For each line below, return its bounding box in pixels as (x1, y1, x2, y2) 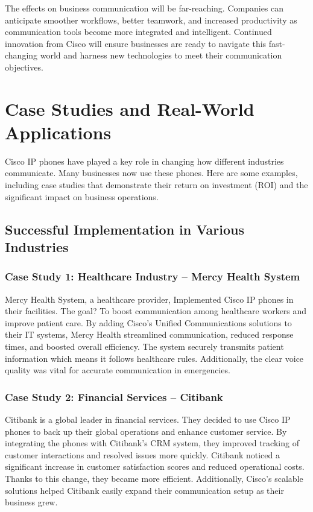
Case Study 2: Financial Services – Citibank (5, 389, 223, 404)
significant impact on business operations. (5, 190, 159, 203)
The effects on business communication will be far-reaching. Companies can (5, 2, 284, 14)
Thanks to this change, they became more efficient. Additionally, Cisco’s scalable (5, 472, 303, 484)
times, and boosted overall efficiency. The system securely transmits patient (5, 340, 284, 353)
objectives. (5, 60, 43, 73)
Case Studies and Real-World (5, 96, 255, 121)
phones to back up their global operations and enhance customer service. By (5, 425, 287, 437)
